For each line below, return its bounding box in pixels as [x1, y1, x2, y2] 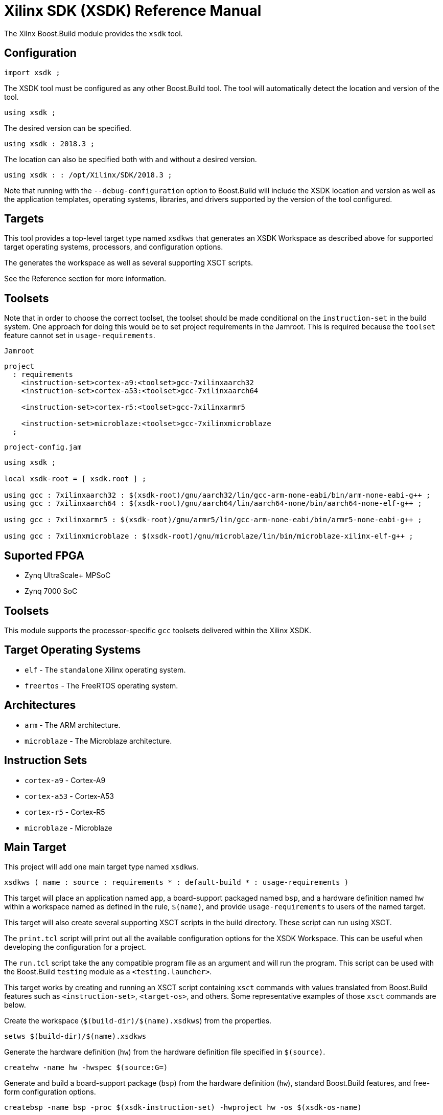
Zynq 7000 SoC [25, 587, 78, 596]
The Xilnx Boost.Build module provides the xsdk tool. [4, 29, 183, 38]
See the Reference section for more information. [4, 274, 167, 283]
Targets [4, 212, 44, 226]
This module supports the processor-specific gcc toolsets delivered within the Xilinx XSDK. [4, 626, 311, 635]
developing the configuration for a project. [4, 943, 146, 952]
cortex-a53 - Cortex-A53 [25, 791, 114, 800]
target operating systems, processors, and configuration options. [4, 242, 223, 252]
